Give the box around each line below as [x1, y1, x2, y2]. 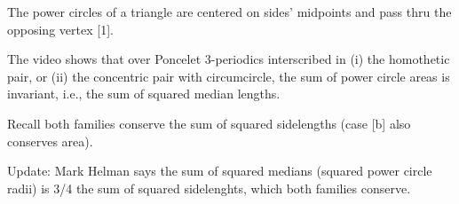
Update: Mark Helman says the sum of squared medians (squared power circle [7, 161, 432, 180]
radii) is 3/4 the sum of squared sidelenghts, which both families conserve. [7, 178, 411, 197]
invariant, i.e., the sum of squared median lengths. [7, 84, 281, 103]
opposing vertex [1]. [7, 20, 114, 38]
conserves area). [7, 131, 93, 150]
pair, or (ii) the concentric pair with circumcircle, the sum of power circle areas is [7, 67, 450, 85]
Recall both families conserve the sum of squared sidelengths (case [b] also [7, 114, 411, 132]
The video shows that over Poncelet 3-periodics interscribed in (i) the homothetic [7, 50, 450, 68]
